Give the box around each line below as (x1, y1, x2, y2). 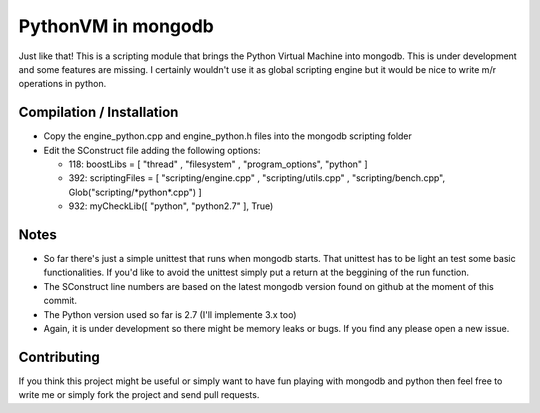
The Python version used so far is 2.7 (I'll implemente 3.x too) (43, 308, 297, 320)
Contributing (18, 348, 100, 365)
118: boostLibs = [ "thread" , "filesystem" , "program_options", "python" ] (68, 158, 369, 170)
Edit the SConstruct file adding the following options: (43, 144, 261, 156)
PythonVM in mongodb (18, 15, 215, 37)
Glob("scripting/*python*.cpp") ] (68, 186, 202, 198)
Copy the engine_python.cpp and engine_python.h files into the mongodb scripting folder (43, 130, 412, 142)
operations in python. (18, 78, 107, 90)
